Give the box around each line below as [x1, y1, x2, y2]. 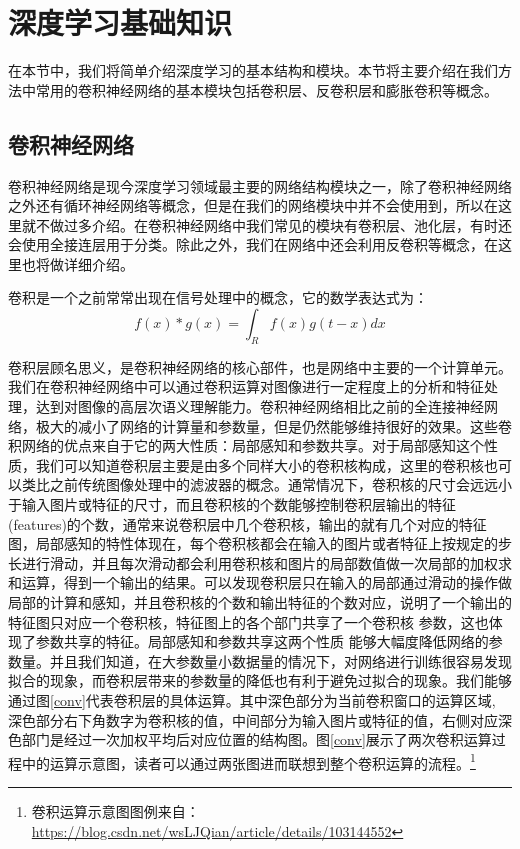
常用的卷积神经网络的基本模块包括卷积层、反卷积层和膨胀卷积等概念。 [35, 79, 498, 100]
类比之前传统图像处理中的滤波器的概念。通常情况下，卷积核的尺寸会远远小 [21, 474, 512, 495]
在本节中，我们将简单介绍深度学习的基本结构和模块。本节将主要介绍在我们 [8, 60, 498, 81]
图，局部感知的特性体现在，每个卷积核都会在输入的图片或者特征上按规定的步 [8, 533, 512, 554]
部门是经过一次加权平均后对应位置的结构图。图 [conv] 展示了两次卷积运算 [21, 729, 492, 750]
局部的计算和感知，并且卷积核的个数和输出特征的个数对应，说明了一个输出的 [8, 592, 512, 612]
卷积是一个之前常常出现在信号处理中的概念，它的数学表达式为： [8, 287, 428, 308]
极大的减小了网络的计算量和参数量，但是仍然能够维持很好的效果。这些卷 [35, 415, 512, 436]
